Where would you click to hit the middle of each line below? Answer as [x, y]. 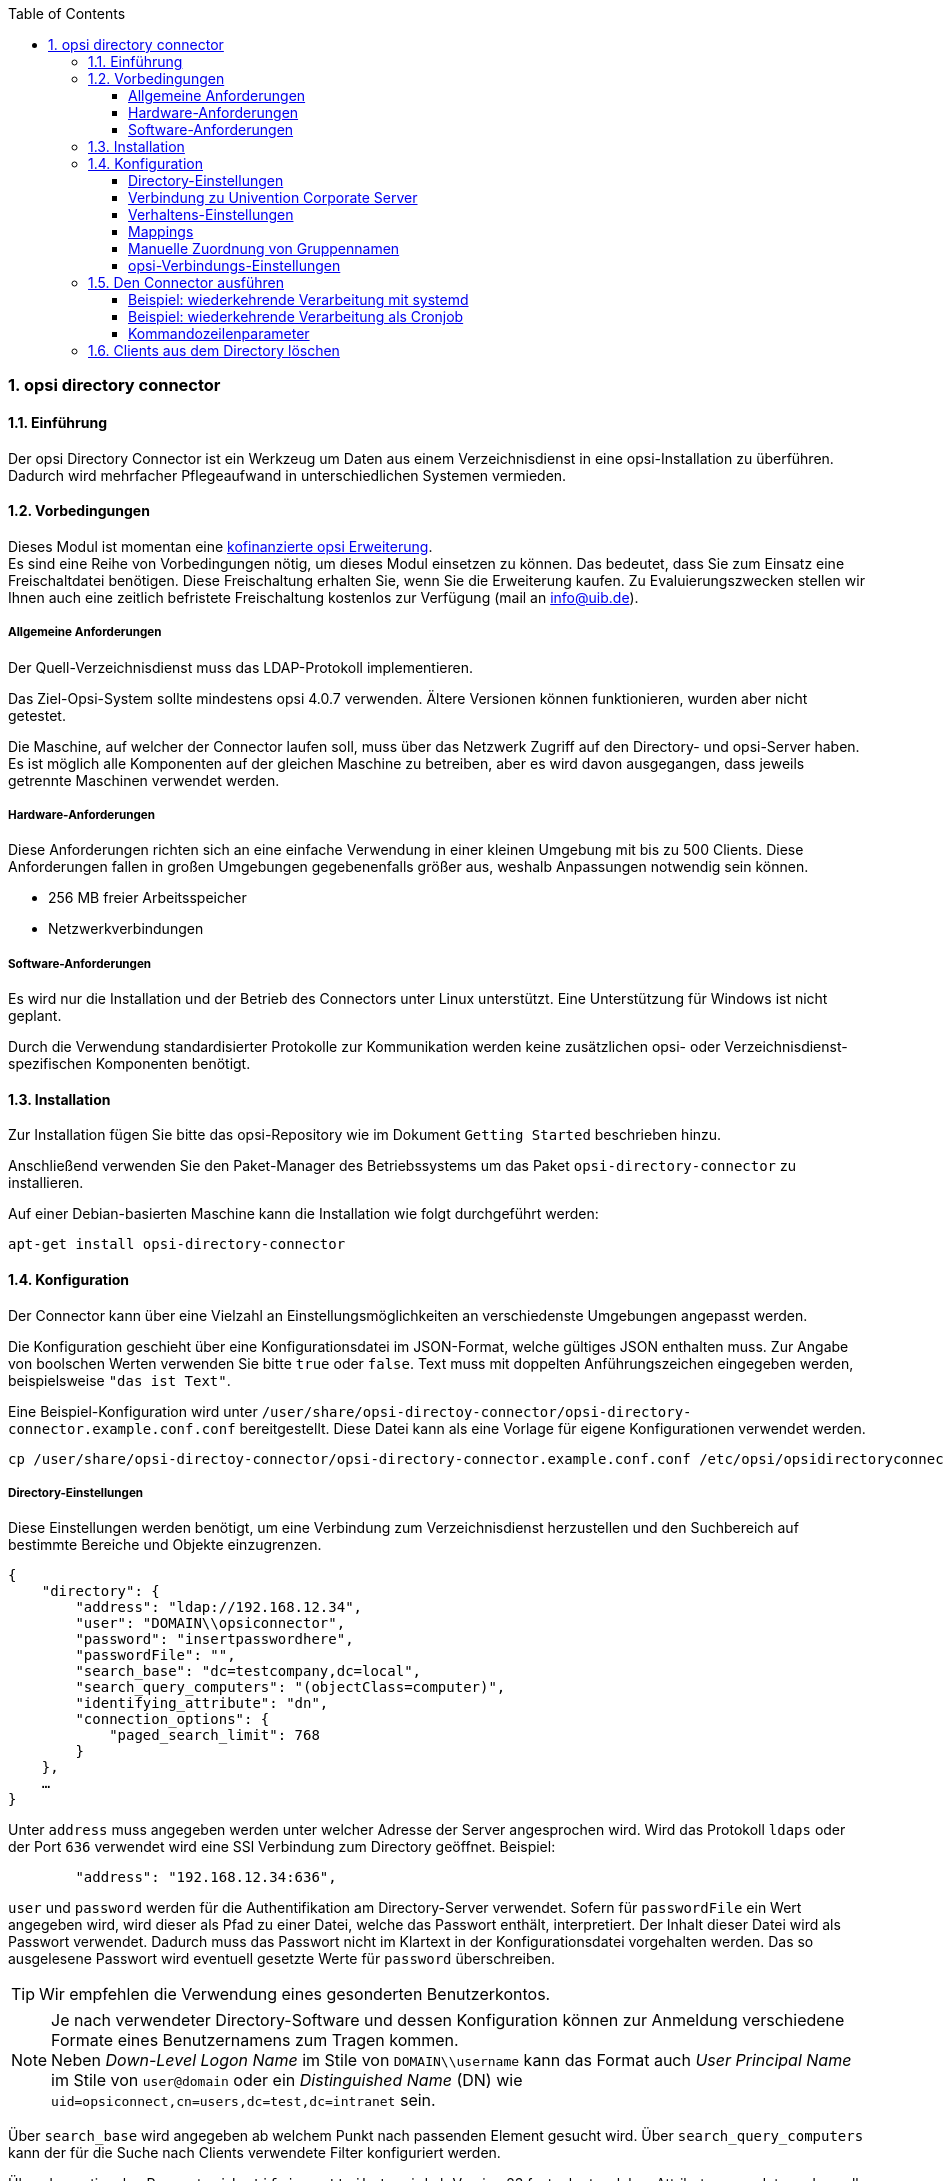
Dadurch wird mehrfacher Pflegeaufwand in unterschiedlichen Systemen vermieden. [287, 475]
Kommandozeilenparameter [219, 333]
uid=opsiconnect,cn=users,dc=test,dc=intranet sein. [243, 2100]
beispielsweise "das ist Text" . [119, 1380]
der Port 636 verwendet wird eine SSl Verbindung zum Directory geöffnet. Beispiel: [282, 1847]
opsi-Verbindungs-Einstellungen [234, 265]
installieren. [46, 1183]
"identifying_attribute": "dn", [202, 1703]
